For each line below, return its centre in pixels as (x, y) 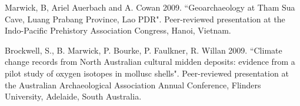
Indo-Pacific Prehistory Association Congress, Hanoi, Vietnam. (118, 30)
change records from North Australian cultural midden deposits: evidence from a (150, 62)
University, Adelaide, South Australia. (73, 96)
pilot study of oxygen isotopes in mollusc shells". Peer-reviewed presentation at (147, 73)
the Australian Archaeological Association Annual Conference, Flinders (133, 85)
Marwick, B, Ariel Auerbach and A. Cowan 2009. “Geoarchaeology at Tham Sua (150, 7)
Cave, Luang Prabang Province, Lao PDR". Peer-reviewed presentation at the (145, 19)
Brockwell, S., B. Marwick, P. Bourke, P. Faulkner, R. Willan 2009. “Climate (144, 50)
